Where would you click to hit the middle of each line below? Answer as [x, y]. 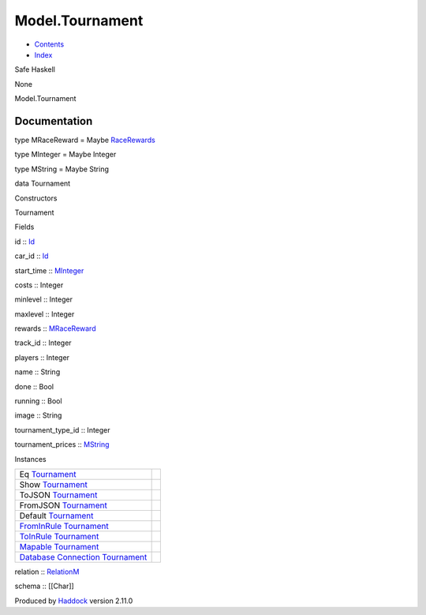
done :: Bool [34, 386]
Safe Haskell [35, 69]
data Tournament [43, 184]
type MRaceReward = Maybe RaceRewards [85, 140]
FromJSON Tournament [64, 505]
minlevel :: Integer [43, 299]
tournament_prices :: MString [62, 444]
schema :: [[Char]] [44, 586]
